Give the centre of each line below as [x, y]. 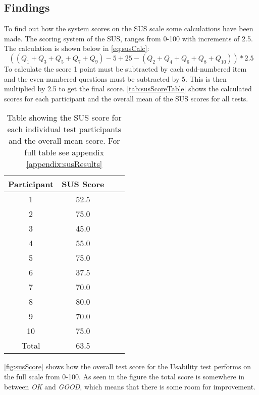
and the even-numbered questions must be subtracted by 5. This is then [115, 78]
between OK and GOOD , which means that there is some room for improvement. [130, 386]
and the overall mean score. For [64, 141]
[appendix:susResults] [64, 164]
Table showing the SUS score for [64, 118]
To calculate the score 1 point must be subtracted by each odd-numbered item [125, 68]
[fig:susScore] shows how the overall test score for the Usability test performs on [127, 366]
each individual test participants [64, 129]
